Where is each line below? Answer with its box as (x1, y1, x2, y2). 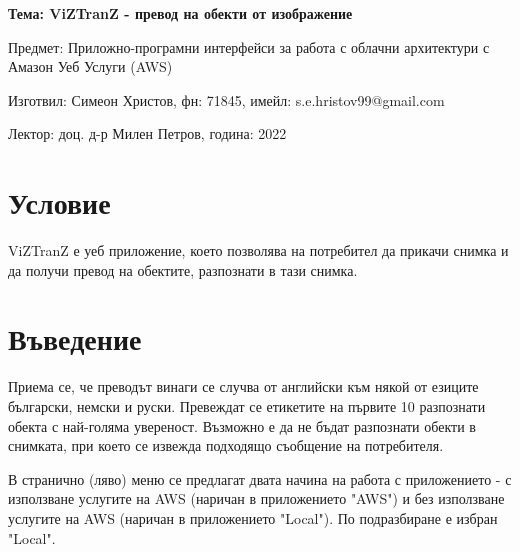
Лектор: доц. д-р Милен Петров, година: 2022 (8, 123, 287, 144)
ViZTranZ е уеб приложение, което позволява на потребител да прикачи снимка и (8, 240, 509, 261)
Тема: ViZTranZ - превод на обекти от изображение (8, 3, 353, 23)
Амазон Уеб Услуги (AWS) (8, 56, 173, 77)
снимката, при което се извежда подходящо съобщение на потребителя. (8, 435, 444, 456)
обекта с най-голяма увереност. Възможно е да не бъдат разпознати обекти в (8, 415, 476, 436)
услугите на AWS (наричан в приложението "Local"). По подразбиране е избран (8, 507, 498, 528)
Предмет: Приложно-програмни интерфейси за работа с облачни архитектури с (8, 36, 490, 57)
